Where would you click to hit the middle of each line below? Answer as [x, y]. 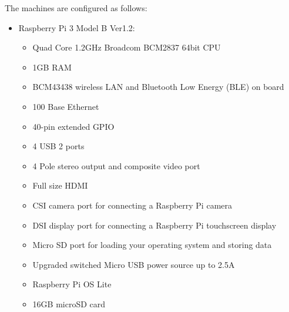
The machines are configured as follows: [76, 8]
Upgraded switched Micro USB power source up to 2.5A [134, 264]
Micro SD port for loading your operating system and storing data [152, 245]
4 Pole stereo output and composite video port [116, 165]
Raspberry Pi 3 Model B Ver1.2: [77, 27]
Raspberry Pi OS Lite [72, 284]
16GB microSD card [69, 303]
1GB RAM [52, 67]
